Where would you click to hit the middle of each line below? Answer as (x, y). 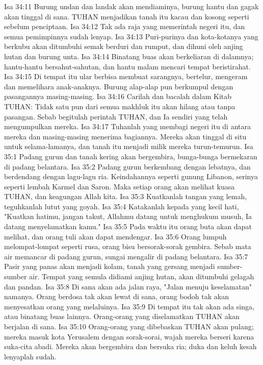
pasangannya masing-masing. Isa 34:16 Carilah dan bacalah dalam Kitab (118, 96)
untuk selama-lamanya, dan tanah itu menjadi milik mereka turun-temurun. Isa (129, 146)
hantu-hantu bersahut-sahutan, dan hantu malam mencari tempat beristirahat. (127, 66)
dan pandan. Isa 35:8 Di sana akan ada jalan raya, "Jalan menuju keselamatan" (128, 286)
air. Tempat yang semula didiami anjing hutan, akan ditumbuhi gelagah (142, 276)
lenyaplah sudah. (30, 356)
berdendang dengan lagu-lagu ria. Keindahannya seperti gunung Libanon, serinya (131, 176)
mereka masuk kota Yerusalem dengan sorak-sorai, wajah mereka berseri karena (129, 336)
